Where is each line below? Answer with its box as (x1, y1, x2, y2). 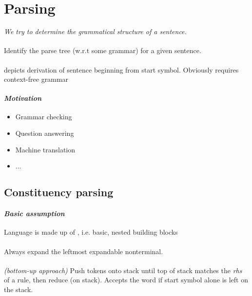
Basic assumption (4, 208, 65, 219)
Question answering (15, 128, 74, 138)
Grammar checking (15, 111, 72, 122)
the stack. (4, 284, 33, 294)
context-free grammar (4, 74, 68, 84)
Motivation (4, 93, 42, 103)
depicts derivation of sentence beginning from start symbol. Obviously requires (4, 64, 239, 74)
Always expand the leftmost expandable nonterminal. (4, 246, 163, 256)
